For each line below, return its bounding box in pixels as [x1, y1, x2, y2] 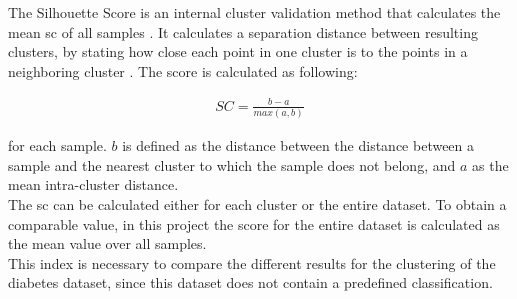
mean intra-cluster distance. [8, 174, 179, 195]
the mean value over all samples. [8, 233, 207, 254]
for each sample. [8, 135, 107, 156]
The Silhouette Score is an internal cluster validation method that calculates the [8, 2, 501, 22]
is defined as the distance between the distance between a [122, 135, 475, 156]
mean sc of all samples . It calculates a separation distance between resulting [8, 21, 478, 42]
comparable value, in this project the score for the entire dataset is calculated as [8, 213, 500, 234]
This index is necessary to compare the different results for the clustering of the [8, 252, 496, 273]
